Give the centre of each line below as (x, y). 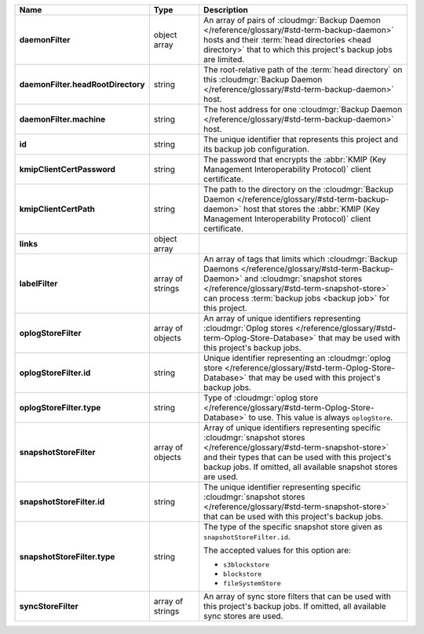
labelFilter (38, 284)
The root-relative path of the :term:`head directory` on (303, 69)
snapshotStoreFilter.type (67, 556)
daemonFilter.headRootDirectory (82, 84)
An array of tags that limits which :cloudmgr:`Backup (300, 259)
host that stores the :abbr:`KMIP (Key (312, 209)
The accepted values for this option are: (277, 550)
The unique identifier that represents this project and (301, 139)
